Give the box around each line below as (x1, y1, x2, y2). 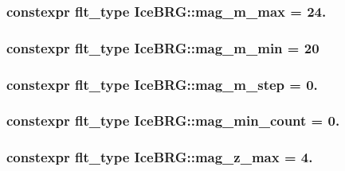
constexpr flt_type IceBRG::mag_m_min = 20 (6, 37, 320, 57)
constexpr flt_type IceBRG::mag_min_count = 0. (6, 111, 340, 130)
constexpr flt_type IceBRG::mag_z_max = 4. (6, 147, 313, 167)
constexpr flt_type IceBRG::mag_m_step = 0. (6, 74, 318, 94)
